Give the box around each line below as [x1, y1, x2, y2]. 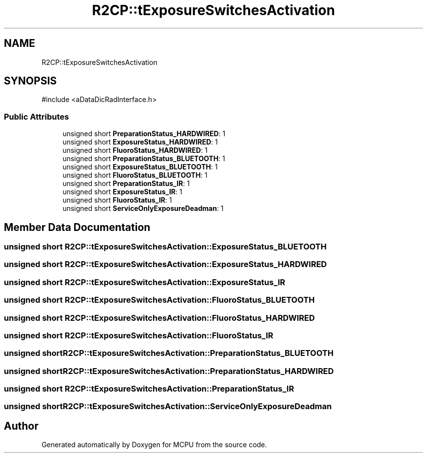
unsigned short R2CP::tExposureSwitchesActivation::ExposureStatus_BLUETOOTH [4, 242, 327, 252]
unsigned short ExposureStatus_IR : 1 [62, 187, 182, 196]
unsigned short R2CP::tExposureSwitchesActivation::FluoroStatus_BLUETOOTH [4, 295, 315, 305]
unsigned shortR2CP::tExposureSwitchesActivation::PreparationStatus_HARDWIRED [4, 366, 334, 376]
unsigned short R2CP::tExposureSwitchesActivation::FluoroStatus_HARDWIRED [4, 312, 315, 323]
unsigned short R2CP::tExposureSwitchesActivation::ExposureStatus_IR [4, 277, 286, 287]
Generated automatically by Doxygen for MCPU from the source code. [41, 440, 267, 449]
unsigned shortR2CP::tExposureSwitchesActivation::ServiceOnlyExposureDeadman [4, 401, 332, 412]
